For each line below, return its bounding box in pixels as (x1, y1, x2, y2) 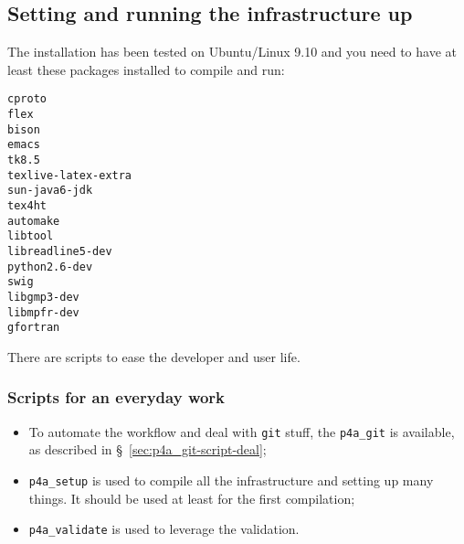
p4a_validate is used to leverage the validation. (28, 519, 300, 539)
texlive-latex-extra (7, 168, 132, 182)
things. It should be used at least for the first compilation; (28, 488, 355, 507)
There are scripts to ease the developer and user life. (7, 347, 301, 366)
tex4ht (7, 198, 47, 212)
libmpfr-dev (7, 305, 79, 319)
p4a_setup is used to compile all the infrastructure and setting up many (28, 470, 434, 489)
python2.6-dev (7, 260, 93, 273)
